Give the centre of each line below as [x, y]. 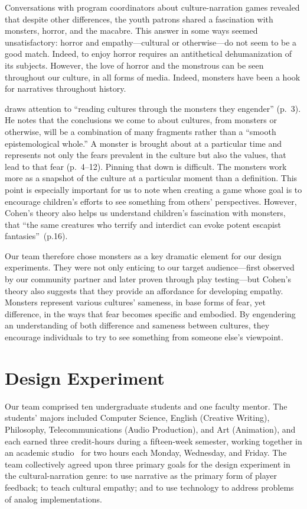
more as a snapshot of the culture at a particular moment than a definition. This [151, 178]
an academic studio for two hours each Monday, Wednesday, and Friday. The [146, 452]
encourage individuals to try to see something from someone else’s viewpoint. [144, 337]
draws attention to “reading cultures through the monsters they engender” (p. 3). [153, 108]
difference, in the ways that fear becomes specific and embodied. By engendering [150, 313]
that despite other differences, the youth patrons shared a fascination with [139, 19]
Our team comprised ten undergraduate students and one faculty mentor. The [146, 406]
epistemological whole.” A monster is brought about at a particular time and [143, 143]
